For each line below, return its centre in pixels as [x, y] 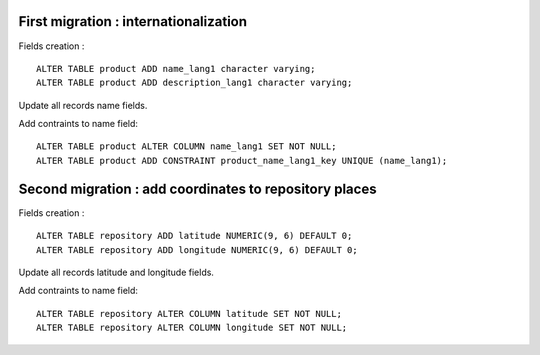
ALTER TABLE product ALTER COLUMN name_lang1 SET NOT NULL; [186, 146]
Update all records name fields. [83, 105]
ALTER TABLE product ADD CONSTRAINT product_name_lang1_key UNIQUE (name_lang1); [242, 160]
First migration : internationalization [133, 21]
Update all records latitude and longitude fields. [116, 272]
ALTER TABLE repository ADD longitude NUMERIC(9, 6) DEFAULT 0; [197, 249]
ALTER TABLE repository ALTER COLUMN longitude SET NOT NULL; [192, 328]
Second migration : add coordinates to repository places [197, 188]
